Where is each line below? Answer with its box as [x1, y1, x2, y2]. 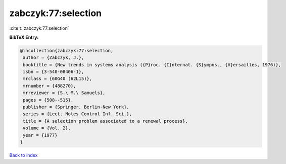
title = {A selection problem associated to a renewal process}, [23, 118, 188, 124]
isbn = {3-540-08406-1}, [23, 69, 84, 75]
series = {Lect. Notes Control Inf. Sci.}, [23, 111, 132, 117]
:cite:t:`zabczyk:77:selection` [9, 25, 69, 31]
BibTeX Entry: [9, 34, 39, 40]
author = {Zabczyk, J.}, [23, 55, 84, 60]
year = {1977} [23, 132, 58, 138]
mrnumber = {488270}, [23, 83, 76, 89]
